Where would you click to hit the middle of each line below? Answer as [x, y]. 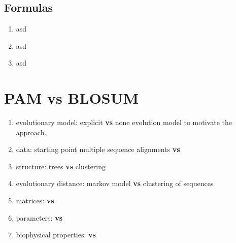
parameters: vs [39, 217]
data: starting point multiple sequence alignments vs [98, 149]
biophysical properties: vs [56, 235]
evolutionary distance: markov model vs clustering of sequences [115, 183]
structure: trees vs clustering [61, 166]
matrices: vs [35, 201]
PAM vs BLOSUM [72, 98]
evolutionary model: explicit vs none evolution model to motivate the [124, 122]
